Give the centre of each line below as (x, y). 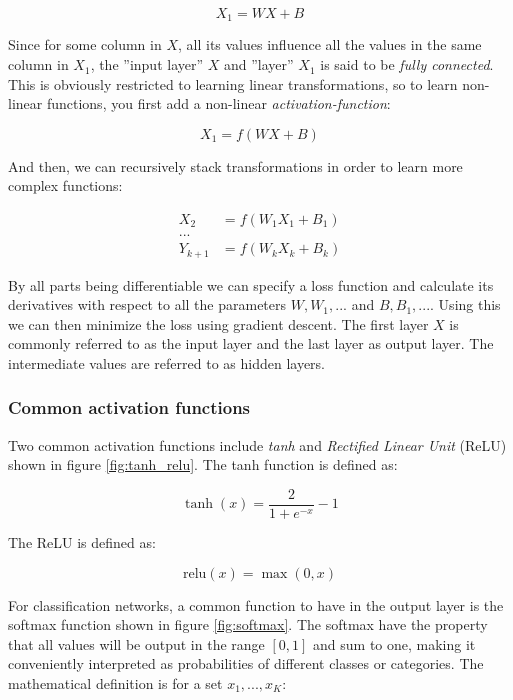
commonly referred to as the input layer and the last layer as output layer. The (251, 343)
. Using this (465, 304)
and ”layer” (258, 64)
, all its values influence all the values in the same (329, 44)
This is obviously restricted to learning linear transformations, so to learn (233, 83)
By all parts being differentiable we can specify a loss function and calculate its (251, 284)
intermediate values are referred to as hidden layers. (167, 362)
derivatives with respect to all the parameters (147, 304)
